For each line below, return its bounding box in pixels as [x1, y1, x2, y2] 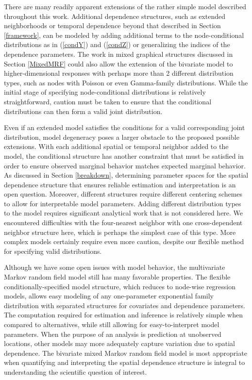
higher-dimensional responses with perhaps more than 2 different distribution [4, 68, 234, 78]
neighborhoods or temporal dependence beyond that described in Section [4, 20, 221, 31]
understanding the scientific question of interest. [4, 366, 147, 377]
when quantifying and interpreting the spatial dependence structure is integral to [4, 357, 245, 367]
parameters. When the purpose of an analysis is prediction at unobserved [4, 329, 221, 339]
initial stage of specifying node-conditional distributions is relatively [4, 87, 206, 97]
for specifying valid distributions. [4, 246, 102, 256]
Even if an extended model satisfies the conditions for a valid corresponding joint [4, 122, 245, 132]
